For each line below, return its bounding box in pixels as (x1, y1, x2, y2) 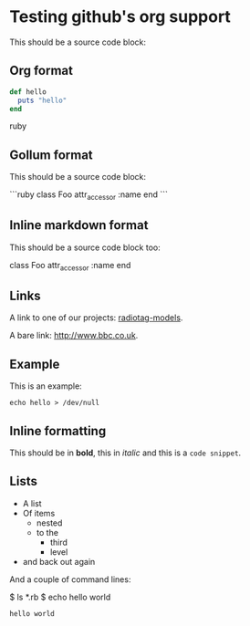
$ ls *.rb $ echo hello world (9, 591, 111, 602)
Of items (22, 507, 56, 518)
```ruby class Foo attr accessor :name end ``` (9, 189, 169, 202)
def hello (9, 87, 47, 97)
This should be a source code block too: (9, 242, 161, 253)
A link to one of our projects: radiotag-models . (9, 312, 183, 323)
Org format (9, 63, 73, 78)
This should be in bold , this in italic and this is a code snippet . (9, 447, 242, 458)
